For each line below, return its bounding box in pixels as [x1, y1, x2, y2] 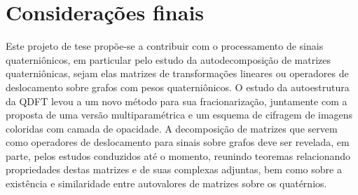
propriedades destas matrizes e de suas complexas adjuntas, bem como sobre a [6, 162, 342, 177]
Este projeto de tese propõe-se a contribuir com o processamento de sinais [6, 39, 324, 53]
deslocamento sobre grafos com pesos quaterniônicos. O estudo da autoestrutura [6, 79, 350, 94]
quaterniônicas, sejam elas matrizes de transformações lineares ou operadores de [6, 66, 349, 81]
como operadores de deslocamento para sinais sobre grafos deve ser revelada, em [6, 135, 350, 149]
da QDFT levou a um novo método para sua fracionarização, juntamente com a [6, 93, 347, 108]
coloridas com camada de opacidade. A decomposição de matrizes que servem [6, 121, 338, 135]
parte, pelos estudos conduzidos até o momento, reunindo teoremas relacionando [6, 148, 351, 163]
